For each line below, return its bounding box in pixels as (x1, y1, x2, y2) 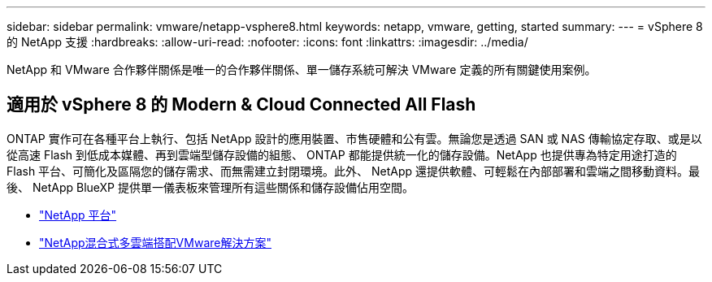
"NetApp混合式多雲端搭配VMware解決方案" (39, 235, 271, 249)
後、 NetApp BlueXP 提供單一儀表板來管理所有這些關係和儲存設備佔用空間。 (7, 180, 414, 194)
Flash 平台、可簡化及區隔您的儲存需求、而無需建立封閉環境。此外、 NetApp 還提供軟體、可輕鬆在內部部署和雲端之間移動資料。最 (7, 163, 701, 178)
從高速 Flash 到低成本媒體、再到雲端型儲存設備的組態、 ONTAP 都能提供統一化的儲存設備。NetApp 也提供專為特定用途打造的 (7, 147, 677, 162)
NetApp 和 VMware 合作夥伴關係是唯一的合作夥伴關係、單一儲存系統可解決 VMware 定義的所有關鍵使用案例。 (7, 63, 597, 76)
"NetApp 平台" (39, 207, 117, 222)
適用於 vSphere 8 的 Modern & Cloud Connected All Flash (7, 94, 476, 115)
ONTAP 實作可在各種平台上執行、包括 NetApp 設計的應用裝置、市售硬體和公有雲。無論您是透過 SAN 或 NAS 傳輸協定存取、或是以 (7, 131, 702, 145)
